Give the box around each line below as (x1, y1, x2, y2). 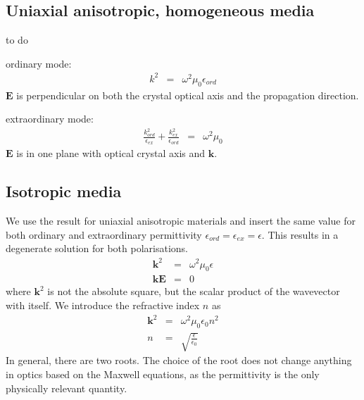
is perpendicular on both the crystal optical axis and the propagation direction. (16, 87, 359, 102)
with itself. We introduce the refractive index (6, 297, 200, 312)
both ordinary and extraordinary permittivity (6, 227, 202, 242)
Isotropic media (6, 180, 122, 202)
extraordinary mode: (6, 111, 94, 126)
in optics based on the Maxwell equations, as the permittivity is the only (6, 367, 320, 382)
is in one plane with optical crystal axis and (16, 146, 206, 161)
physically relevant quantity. (6, 380, 127, 395)
